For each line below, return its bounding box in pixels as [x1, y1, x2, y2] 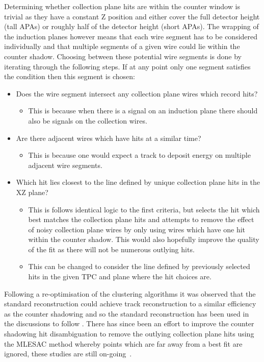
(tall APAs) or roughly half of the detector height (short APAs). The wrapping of [4, 21, 259, 32]
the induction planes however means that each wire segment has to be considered [4, 31, 258, 41]
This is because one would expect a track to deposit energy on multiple [28, 150, 251, 160]
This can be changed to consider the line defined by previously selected [28, 261, 250, 272]
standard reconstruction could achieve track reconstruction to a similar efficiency [4, 298, 256, 309]
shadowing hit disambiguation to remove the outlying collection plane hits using [4, 328, 254, 339]
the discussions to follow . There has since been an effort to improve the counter [4, 318, 254, 329]
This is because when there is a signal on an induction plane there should [28, 105, 258, 116]
